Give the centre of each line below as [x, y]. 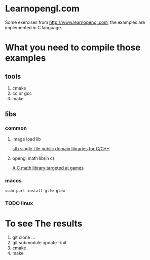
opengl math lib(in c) [33, 158]
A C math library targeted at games [48, 168]
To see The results [44, 224]
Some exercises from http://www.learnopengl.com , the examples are [75, 22]
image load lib [26, 139]
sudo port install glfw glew [35, 191]
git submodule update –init [39, 242]
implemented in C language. [34, 27]
